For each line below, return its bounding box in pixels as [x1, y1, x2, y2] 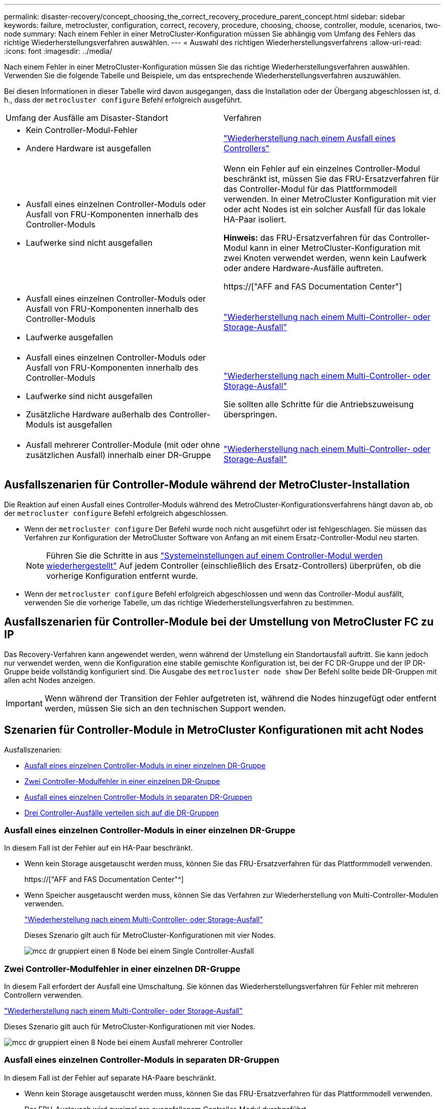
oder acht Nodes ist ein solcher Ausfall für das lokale [224, 204, 426, 214]
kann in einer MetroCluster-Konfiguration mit [249, 243, 421, 253]
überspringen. [224, 409, 277, 419]
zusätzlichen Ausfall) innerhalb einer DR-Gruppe [26, 450, 211, 460]
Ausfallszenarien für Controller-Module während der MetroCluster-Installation [4, 478, 410, 492]
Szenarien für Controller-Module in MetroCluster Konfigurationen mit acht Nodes [4, 724, 424, 737]
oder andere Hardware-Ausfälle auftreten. [224, 263, 384, 273]
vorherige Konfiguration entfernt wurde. [46, 570, 198, 581]
